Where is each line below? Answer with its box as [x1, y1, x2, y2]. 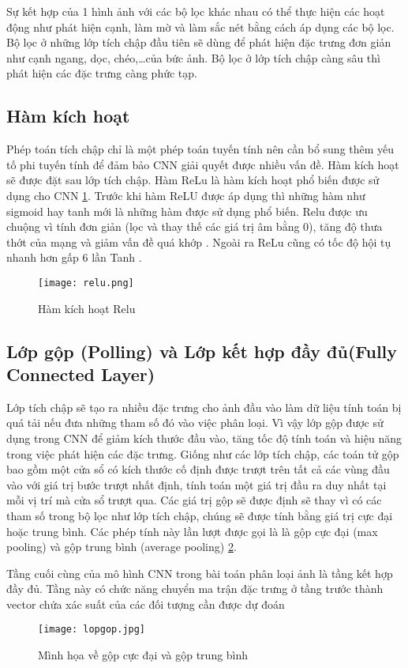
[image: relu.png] [38, 277, 134, 289]
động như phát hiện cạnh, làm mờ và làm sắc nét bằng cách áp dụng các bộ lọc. [6, 18, 395, 35]
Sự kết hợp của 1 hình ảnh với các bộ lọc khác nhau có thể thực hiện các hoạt [6, 3, 385, 19]
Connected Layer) [6, 361, 155, 386]
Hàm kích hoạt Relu [38, 300, 136, 316]
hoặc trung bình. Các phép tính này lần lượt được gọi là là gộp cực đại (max [6, 523, 378, 539]
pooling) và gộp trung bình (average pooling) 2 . [6, 538, 237, 555]
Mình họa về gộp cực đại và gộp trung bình [38, 647, 249, 663]
